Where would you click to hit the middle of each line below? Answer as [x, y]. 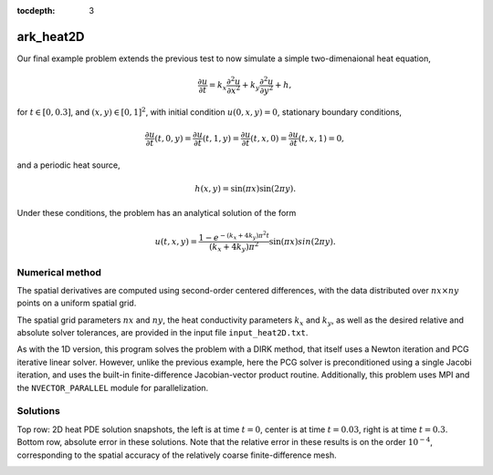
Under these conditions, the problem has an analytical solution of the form [157, 212]
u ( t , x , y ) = [176, 241]
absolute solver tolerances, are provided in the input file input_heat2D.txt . [163, 333]
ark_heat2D [51, 36]
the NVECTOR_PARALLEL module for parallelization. [113, 387]
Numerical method [59, 272]
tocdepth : [36, 10]
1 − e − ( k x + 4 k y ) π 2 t [234, 236]
